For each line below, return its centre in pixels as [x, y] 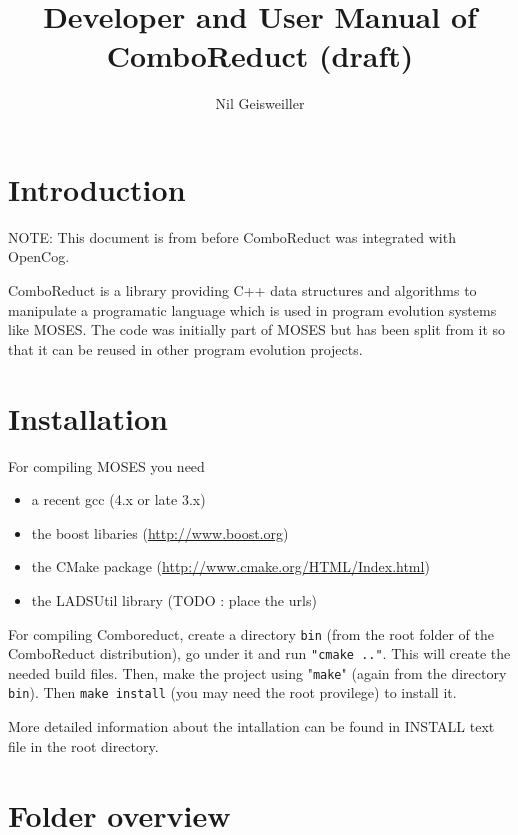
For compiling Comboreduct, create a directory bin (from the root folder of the [251, 633]
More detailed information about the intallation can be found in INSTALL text [251, 726]
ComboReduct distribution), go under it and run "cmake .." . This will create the [259, 653]
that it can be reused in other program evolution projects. [185, 348]
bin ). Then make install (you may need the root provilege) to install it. [232, 692]
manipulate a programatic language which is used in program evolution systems [252, 309]
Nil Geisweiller [260, 103]
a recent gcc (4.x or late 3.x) [118, 499]
